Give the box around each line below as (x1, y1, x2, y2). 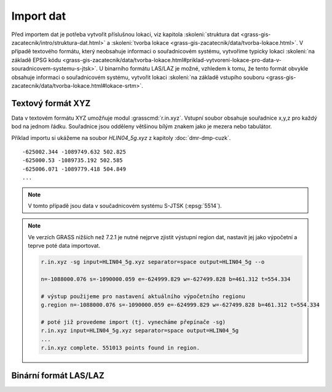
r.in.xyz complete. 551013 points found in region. (41, 344, 200, 351)
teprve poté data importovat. (28, 242, 101, 250)
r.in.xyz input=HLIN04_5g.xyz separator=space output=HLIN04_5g (41, 327, 239, 334)
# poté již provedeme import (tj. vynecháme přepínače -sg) (41, 318, 226, 325)
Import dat (11, 9, 66, 23)
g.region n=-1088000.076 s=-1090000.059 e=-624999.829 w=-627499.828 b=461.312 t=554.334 (41, 301, 320, 309)
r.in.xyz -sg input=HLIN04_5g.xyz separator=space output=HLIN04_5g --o (41, 258, 265, 266)
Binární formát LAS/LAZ (11, 371, 105, 381)
